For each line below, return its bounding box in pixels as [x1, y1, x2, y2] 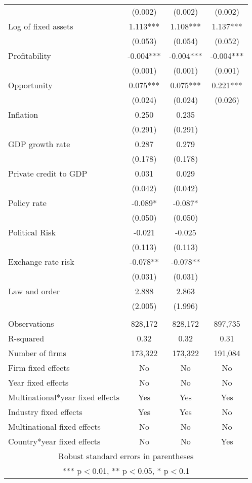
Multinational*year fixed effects [8, 391, 120, 403]
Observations [8, 318, 54, 329]
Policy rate [8, 197, 47, 209]
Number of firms [8, 347, 66, 359]
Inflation [8, 109, 38, 120]
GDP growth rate [8, 138, 70, 150]
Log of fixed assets [8, 20, 73, 32]
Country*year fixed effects [8, 435, 101, 447]
